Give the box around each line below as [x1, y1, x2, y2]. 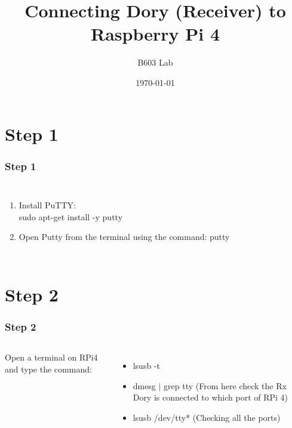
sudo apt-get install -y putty [19, 210, 123, 223]
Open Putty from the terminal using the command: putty [19, 230, 230, 243]
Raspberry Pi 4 [91, 21, 220, 46]
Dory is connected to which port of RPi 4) [133, 391, 288, 404]
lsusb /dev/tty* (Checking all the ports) [133, 411, 281, 424]
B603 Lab [137, 56, 173, 69]
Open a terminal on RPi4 [5, 351, 98, 364]
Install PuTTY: [19, 198, 76, 211]
